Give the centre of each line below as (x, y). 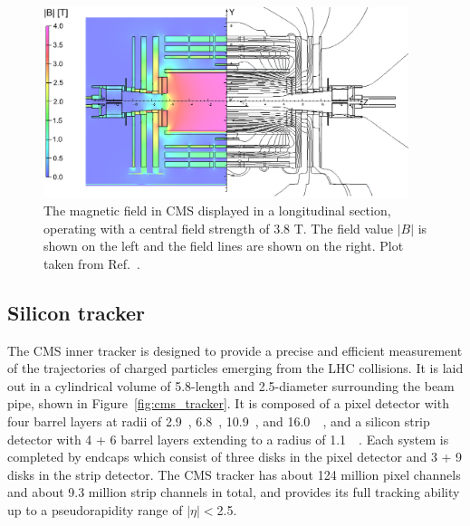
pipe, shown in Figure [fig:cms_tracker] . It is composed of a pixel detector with (228, 403)
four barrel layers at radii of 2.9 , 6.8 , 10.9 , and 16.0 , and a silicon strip (219, 421)
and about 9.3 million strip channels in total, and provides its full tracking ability (234, 492)
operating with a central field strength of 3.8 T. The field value (218, 228)
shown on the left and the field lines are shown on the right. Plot (224, 246)
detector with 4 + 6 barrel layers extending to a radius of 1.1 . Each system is (228, 439)
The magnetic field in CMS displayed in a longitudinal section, (217, 210)
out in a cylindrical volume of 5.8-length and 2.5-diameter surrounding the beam (231, 385)
